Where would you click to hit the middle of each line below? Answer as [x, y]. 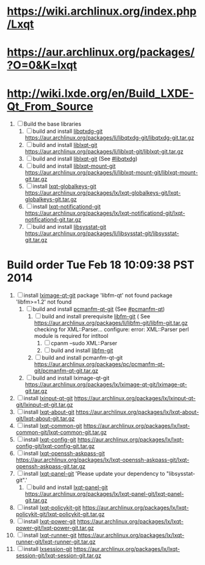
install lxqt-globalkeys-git [64, 186]
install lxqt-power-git [49, 522]
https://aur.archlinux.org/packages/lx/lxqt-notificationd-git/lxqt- [105, 213]
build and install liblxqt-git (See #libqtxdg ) [85, 159]
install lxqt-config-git [50, 440]
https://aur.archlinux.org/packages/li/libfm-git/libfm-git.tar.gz [111, 323]
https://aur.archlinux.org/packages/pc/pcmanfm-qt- [99, 364]
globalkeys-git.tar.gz [51, 200]
